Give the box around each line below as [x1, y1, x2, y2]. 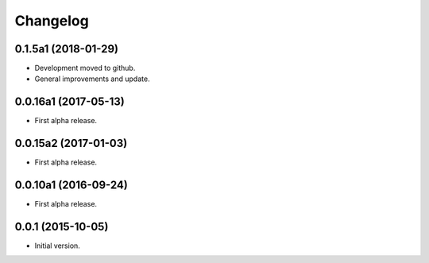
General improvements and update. [34, 74, 150, 83]
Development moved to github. [34, 64, 136, 73]
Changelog [14, 12, 89, 29]
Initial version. [34, 241, 81, 250]
